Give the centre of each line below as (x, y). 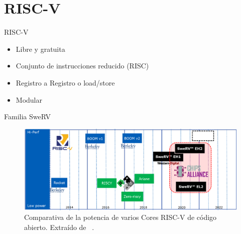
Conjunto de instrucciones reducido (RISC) (82, 66)
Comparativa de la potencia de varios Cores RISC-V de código (120, 217)
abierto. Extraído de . (59, 227)
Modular (29, 99)
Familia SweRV (27, 116)
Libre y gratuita (40, 49)
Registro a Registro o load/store (65, 82)
